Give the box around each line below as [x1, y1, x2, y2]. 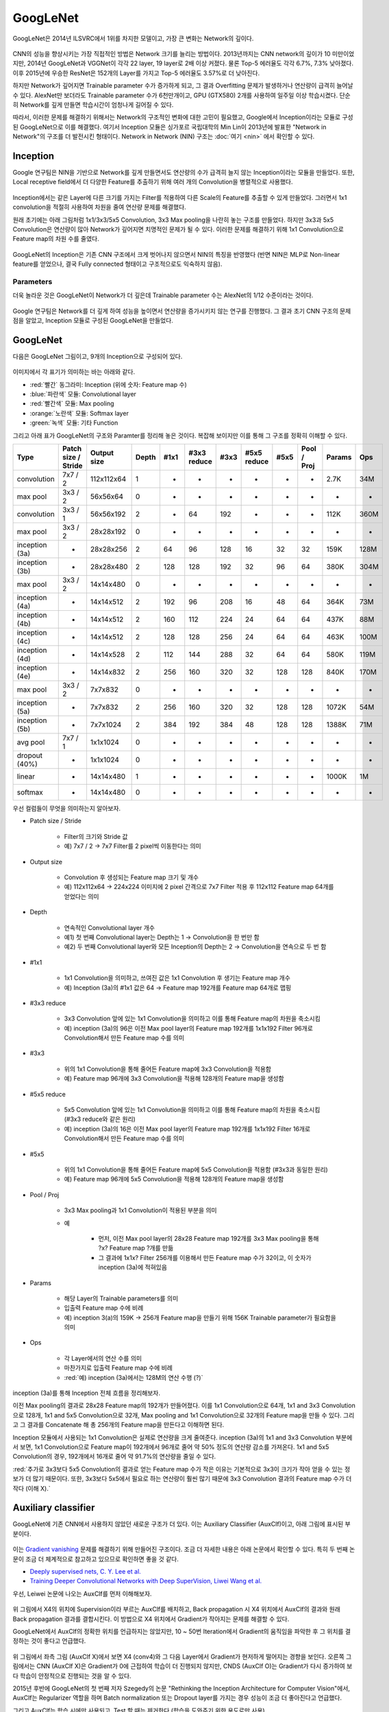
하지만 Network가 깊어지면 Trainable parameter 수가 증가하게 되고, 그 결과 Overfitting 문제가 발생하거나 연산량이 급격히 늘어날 [12, 81, 353, 90]
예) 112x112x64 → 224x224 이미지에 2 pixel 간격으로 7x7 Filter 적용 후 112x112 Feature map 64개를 [64, 883, 335, 891]
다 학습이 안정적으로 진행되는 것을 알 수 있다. [12, 1672, 131, 1680]
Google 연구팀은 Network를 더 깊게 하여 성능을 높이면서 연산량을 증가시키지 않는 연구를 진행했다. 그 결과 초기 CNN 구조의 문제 [12, 307, 351, 315]
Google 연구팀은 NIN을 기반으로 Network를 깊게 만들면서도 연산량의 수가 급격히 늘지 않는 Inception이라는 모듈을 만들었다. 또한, [12, 168, 355, 176]
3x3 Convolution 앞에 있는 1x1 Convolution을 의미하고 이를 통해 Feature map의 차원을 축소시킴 [64, 1014, 321, 1023]
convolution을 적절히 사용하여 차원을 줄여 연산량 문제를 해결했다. [12, 203, 186, 212]
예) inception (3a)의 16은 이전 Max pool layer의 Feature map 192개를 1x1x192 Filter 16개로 [64, 1124, 311, 1133]
